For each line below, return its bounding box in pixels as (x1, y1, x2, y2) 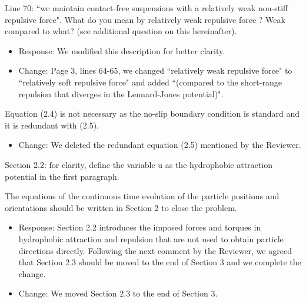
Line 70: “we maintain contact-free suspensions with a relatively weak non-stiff (5, 2, 288, 14)
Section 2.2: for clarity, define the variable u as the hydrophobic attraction (5, 158, 272, 170)
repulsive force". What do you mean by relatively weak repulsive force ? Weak (5, 13, 285, 25)
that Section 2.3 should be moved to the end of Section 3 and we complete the (18, 256, 301, 268)
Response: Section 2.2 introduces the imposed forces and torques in (18, 221, 261, 233)
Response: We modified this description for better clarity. (18, 44, 225, 57)
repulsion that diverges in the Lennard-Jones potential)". (18, 87, 224, 100)
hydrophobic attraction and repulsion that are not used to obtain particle (18, 232, 284, 245)
